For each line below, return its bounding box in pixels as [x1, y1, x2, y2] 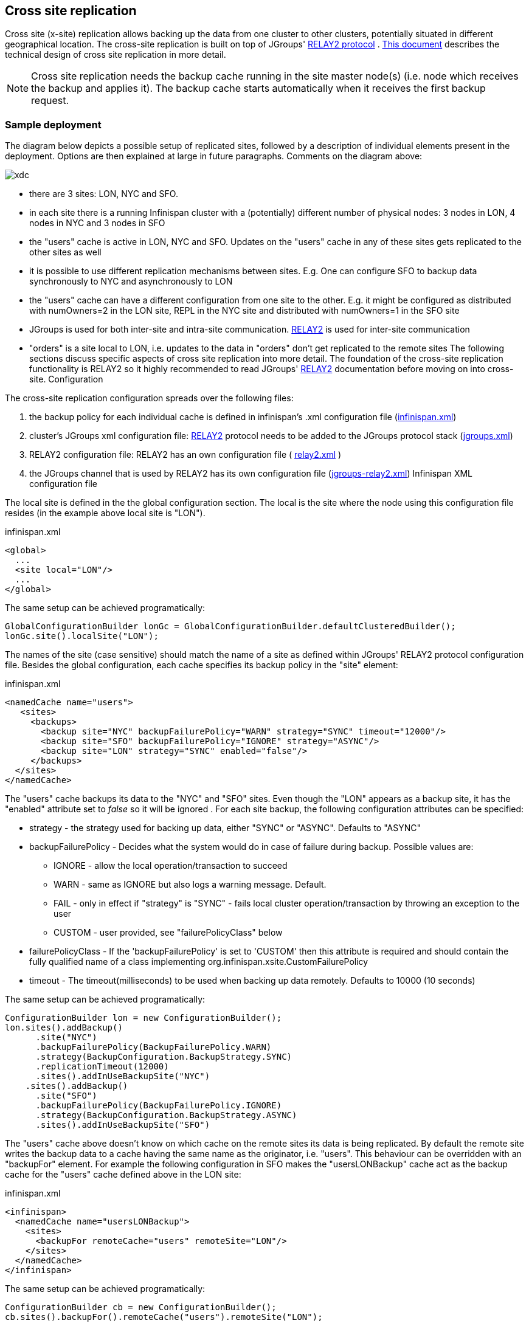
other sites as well [29, 247, 102, 258]
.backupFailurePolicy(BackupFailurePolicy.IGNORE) [35, 1100, 282, 1111]
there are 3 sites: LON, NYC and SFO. [29, 188, 178, 199]
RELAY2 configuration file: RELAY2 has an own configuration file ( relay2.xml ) [29, 449, 342, 460]
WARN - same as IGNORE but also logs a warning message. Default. [54, 879, 327, 890]
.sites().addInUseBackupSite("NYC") [35, 1071, 210, 1082]
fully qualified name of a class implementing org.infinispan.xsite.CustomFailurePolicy [29, 956, 368, 967]
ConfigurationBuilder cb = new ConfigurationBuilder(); [5, 1302, 277, 1313]
